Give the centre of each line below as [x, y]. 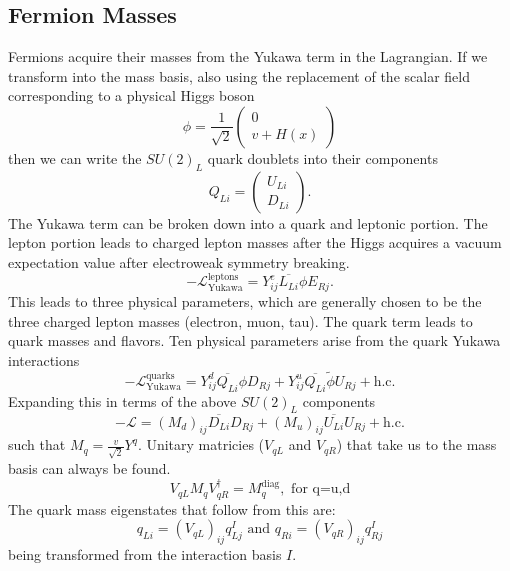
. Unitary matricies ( [201, 444]
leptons [223, 276]
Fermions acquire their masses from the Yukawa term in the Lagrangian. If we [248, 56]
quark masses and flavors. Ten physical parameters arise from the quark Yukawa [254, 340]
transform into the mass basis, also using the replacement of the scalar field [239, 75]
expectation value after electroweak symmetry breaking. [179, 261]
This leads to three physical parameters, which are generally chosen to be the [245, 301]
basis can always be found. [89, 468]
